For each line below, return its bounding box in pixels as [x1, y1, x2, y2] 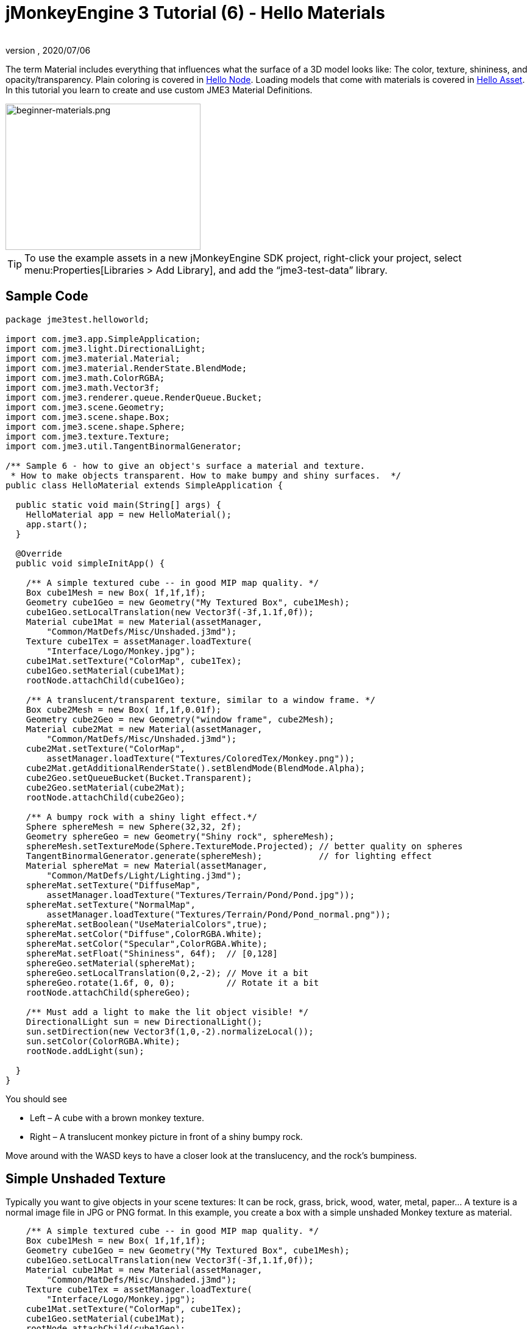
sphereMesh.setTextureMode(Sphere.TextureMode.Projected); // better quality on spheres [26, 841, 463, 851]
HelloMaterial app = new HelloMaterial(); [26, 509, 232, 519]
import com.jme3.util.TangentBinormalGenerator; [5, 441, 242, 451]
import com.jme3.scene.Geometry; [5, 402, 165, 412]
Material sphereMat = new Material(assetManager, [26, 860, 268, 871]
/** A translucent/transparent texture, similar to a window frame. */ [26, 694, 375, 705]
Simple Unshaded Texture [5, 1171, 166, 1187]
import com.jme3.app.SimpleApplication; [5, 333, 201, 344]
